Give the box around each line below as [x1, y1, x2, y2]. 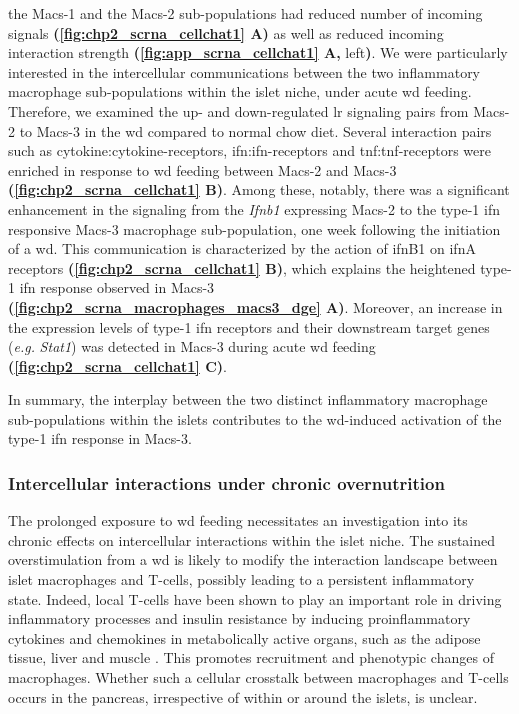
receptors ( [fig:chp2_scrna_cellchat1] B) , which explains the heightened [8, 257, 476, 278]
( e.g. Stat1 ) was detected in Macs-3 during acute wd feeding [8, 336, 376, 357]
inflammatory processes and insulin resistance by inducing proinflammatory [8, 608, 471, 629]
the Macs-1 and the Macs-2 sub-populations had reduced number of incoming [8, 3, 483, 23]
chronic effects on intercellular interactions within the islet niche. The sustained [8, 529, 496, 550]
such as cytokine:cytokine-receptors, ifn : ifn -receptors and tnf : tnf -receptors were [8, 140, 491, 161]
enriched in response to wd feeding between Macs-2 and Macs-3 [8, 159, 397, 180]
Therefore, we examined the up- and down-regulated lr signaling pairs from [8, 100, 469, 121]
